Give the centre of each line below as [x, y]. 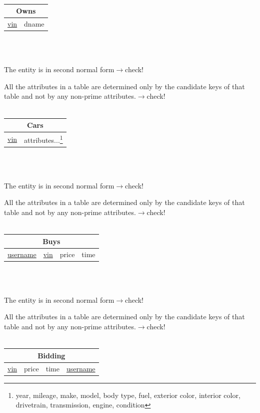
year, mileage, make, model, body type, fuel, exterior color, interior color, [128, 395]
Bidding [51, 355]
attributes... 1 [43, 139]
